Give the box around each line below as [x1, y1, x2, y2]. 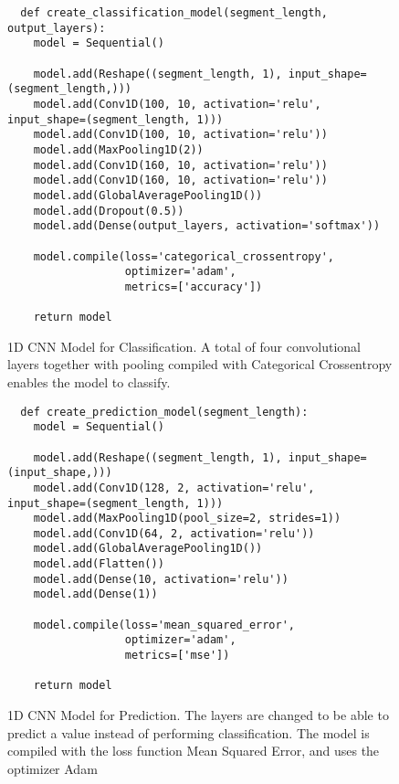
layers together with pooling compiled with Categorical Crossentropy [7, 355, 393, 374]
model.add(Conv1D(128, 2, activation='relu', [33, 481, 315, 494]
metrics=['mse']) [124, 649, 230, 662]
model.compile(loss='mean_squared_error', [33, 618, 295, 631]
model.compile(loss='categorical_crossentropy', [33, 249, 334, 263]
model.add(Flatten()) [33, 557, 164, 571]
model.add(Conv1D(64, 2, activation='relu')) [33, 526, 315, 540]
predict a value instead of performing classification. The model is [7, 723, 370, 742]
